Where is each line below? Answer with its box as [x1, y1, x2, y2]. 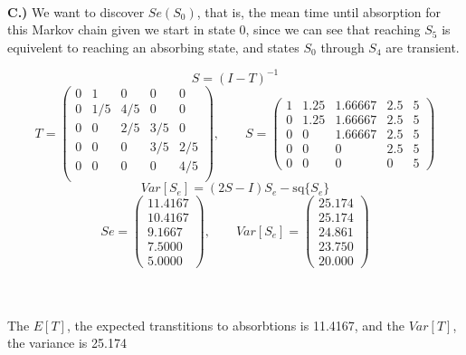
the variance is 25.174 [7, 333, 127, 352]
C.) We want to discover [7, 2, 145, 21]
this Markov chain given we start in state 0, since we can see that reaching [7, 20, 421, 39]
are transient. [385, 37, 460, 56]
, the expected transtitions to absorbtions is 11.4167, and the [66, 315, 404, 334]
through [320, 37, 365, 56]
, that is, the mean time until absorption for [196, 2, 442, 21]
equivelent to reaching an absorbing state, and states [7, 37, 300, 56]
